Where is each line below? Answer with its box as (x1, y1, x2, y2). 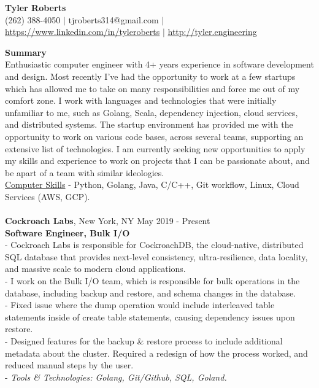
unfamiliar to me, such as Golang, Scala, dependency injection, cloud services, (5, 106, 298, 118)
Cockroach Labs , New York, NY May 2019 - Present (5, 214, 210, 227)
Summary (5, 45, 47, 58)
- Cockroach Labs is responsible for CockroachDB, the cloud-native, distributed (5, 238, 304, 251)
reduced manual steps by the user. (5, 359, 134, 371)
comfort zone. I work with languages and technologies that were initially (5, 94, 277, 107)
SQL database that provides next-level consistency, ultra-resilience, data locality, (5, 250, 308, 263)
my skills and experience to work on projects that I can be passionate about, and (5, 154, 310, 167)
